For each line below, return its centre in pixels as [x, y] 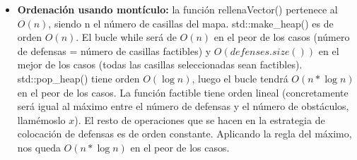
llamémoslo [41, 119]
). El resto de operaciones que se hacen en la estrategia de [200, 119]
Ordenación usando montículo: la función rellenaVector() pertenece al [177, 9]
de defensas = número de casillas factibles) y [114, 50]
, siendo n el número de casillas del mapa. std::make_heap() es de [191, 23]
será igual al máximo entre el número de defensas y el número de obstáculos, [183, 106]
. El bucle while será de [126, 37]
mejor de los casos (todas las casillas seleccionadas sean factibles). [160, 64]
